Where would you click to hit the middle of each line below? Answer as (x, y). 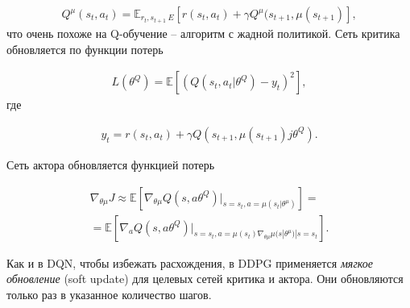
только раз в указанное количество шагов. (109, 294)
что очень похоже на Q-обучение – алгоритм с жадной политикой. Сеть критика (203, 33)
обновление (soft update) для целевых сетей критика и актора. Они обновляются (205, 279)
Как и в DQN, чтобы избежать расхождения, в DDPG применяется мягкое (190, 262)
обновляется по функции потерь (85, 49)
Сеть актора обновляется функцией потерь (111, 164)
